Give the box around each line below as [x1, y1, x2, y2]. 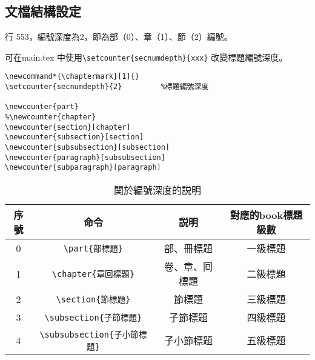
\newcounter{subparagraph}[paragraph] [5, 163, 161, 172]
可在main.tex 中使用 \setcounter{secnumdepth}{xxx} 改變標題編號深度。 [5, 50, 288, 63]
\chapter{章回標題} [51, 269, 135, 279]
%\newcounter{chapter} [5, 113, 96, 122]
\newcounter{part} [5, 102, 79, 112]
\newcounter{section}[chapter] [5, 122, 131, 132]
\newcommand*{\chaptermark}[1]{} [5, 72, 139, 81]
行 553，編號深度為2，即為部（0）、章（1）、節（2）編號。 [5, 30, 233, 43]
